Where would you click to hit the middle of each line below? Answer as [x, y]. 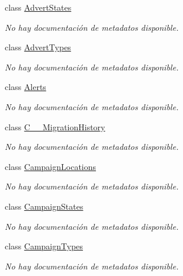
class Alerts [25, 87]
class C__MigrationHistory [55, 126]
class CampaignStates [44, 206]
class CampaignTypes [44, 246]
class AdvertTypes [38, 47]
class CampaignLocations [51, 166]
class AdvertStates [38, 7]
